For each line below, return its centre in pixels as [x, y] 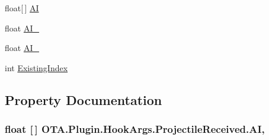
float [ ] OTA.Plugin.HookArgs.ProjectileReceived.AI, [135, 129]
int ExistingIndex [36, 67]
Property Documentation [84, 99]
